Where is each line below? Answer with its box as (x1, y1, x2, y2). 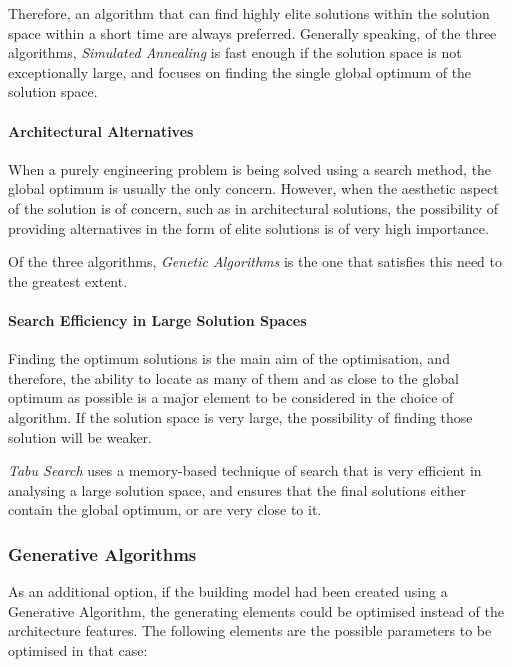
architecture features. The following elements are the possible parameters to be (8, 620, 492, 641)
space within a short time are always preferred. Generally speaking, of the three (8, 22, 497, 43)
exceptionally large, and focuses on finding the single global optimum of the (8, 61, 472, 82)
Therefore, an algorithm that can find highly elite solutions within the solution (8, 3, 490, 23)
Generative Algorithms (8, 541, 197, 566)
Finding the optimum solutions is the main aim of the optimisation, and (8, 348, 450, 369)
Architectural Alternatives (8, 120, 194, 141)
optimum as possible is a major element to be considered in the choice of (8, 387, 454, 408)
